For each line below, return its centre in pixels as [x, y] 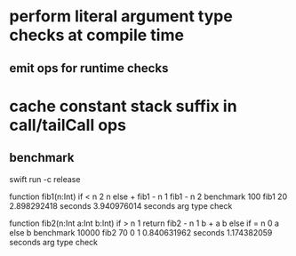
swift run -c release [45, 179]
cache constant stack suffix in [123, 106]
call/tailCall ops [68, 125]
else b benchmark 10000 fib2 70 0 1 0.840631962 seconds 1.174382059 [141, 232]
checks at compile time [97, 35]
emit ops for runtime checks [89, 68]
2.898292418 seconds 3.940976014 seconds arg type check [121, 205]
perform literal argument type [121, 16]
